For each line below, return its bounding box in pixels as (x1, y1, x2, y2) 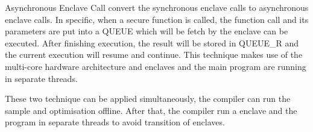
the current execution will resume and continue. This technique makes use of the (5, 48, 303, 61)
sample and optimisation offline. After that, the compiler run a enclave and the (5, 104, 297, 116)
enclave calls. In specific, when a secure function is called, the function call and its (5, 13, 309, 25)
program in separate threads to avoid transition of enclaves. (5, 116, 225, 128)
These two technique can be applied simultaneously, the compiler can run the (5, 92, 291, 105)
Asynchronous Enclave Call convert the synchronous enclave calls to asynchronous (5, 1, 309, 13)
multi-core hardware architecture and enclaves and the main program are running (5, 60, 306, 72)
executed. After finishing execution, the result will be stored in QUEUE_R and (5, 36, 299, 49)
